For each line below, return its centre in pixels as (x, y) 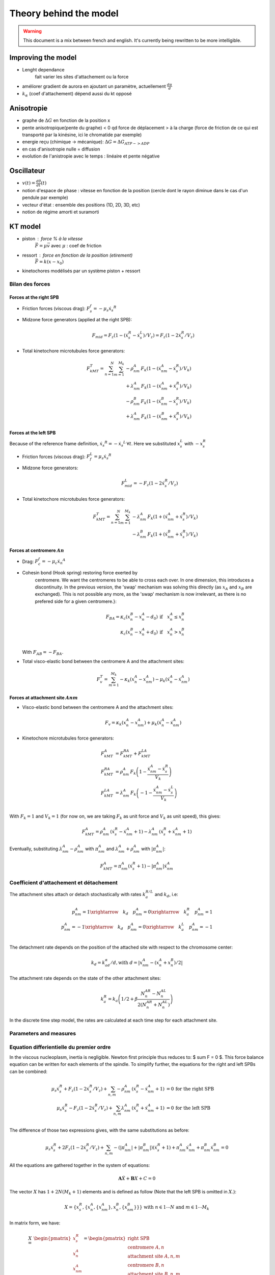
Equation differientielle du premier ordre (60, 1047)
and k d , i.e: (166, 895)
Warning (32, 31)
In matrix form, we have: (35, 1223)
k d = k (98, 963)
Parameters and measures (43, 1034)
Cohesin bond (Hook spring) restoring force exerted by (80, 573)
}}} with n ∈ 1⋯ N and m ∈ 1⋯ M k (172, 1208)
